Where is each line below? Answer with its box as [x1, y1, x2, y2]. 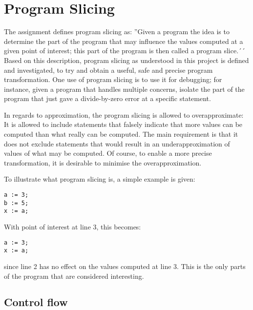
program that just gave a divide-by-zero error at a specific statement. [4, 93, 211, 103]
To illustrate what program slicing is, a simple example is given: [4, 174, 195, 184]
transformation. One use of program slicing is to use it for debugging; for [4, 74, 222, 84]
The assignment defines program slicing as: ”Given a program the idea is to [4, 26, 230, 37]
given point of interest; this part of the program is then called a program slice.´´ [4, 45, 246, 56]
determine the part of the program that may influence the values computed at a [4, 36, 243, 46]
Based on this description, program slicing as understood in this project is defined [4, 55, 249, 65]
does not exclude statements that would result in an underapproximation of [4, 138, 230, 148]
